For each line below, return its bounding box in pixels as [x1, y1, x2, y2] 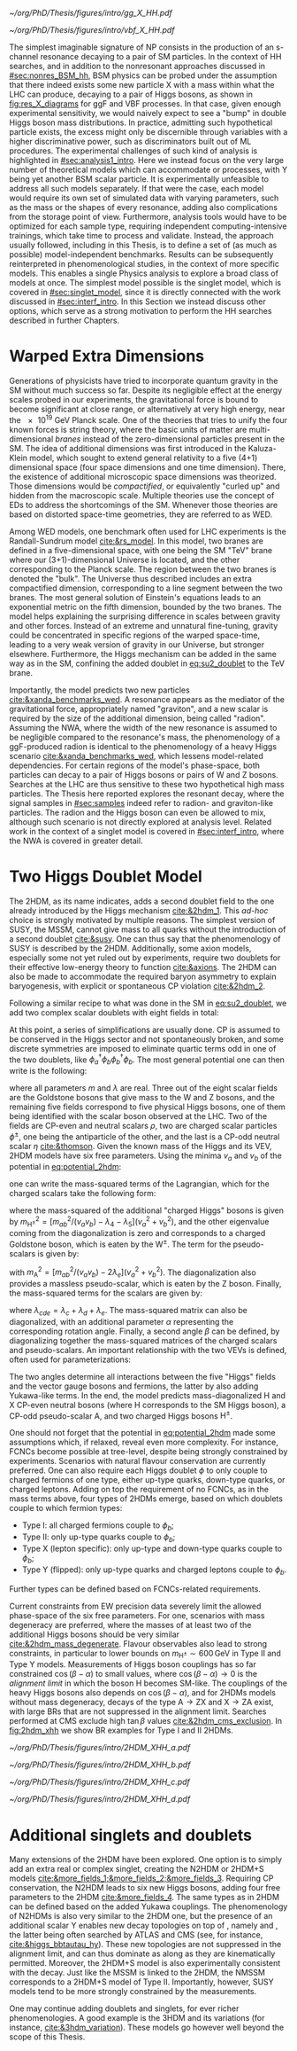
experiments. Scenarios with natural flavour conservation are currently [9, 1456, 267, 1467]
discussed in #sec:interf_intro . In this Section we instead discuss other [9, 296, 267, 307]
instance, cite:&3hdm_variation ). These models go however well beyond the [9, 2022, 285, 2033]
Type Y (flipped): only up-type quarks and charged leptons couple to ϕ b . [21, 1564, 287, 1577]
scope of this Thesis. [9, 2031, 86, 2042]
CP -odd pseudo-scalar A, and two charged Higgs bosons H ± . [9, 1409, 232, 1421]
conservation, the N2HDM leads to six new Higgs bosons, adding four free [9, 1883, 281, 1893]
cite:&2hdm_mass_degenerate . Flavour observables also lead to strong [9, 1638, 268, 1648]
